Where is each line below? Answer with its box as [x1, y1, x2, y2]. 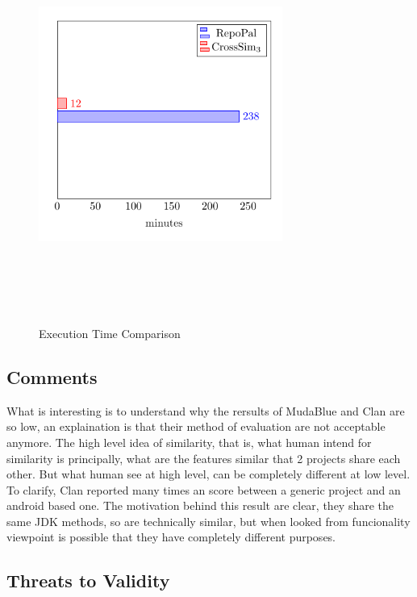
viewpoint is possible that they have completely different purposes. [6, 528, 336, 545]
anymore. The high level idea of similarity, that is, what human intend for [6, 433, 372, 450]
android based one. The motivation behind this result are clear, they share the [6, 497, 394, 514]
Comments [6, 364, 98, 389]
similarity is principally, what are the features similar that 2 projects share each [6, 449, 401, 466]
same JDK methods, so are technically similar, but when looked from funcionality [6, 512, 411, 529]
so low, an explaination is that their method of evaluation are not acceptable [6, 418, 386, 435]
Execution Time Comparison [39, 324, 181, 341]
